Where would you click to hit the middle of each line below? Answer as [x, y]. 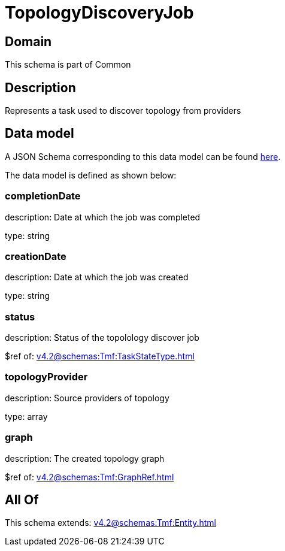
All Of [22, 500]
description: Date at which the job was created [97, 277]
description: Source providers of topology [87, 398]
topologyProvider [46, 377]
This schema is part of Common [68, 65]
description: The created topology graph [85, 458]
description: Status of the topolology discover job [102, 338]
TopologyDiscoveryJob [99, 13]
